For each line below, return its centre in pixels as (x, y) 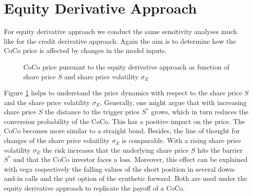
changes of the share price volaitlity (57, 140)
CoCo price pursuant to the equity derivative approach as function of (126, 66)
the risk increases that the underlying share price (116, 150)
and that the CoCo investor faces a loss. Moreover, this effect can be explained (130, 159)
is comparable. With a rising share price (181, 140)
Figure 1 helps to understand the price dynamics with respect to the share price (123, 93)
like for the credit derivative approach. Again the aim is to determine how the (120, 41)
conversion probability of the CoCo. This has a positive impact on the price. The (125, 121)
